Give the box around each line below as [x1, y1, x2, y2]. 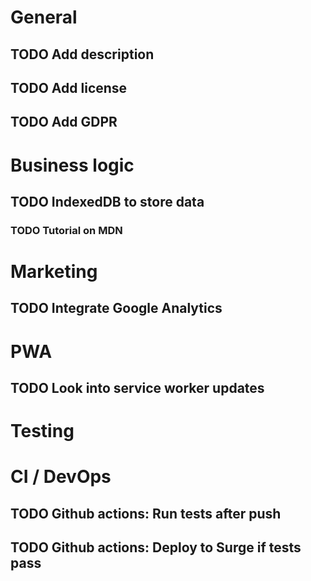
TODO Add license [10, 79, 128, 96]
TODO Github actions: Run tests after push [10, 505, 282, 522]
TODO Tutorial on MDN [10, 223, 123, 237]
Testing [10, 420, 75, 443]
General [10, 6, 78, 29]
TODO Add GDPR [10, 114, 118, 131]
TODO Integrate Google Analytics [10, 300, 223, 317]
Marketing [10, 261, 98, 283]
